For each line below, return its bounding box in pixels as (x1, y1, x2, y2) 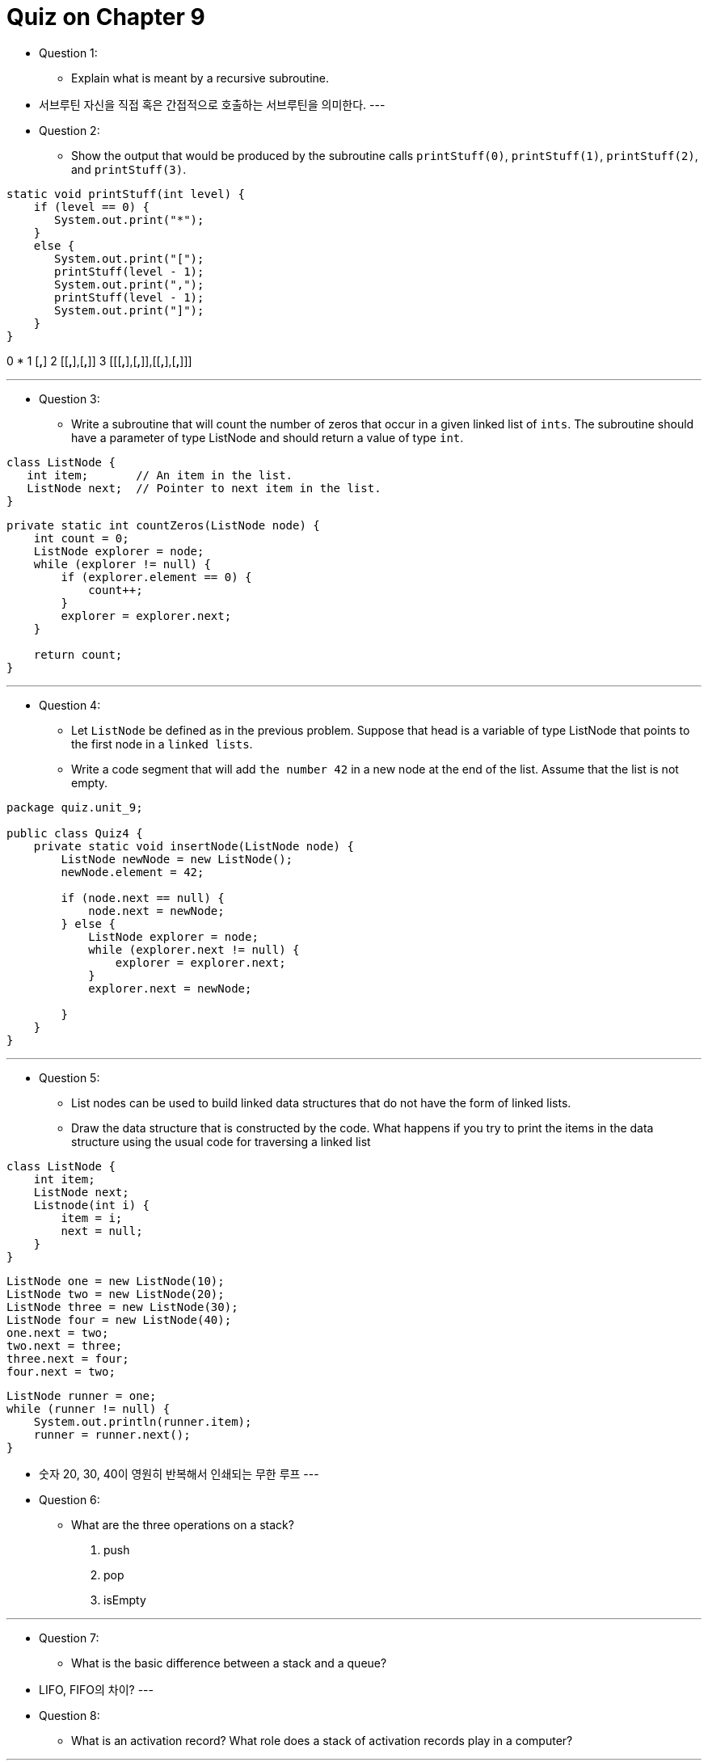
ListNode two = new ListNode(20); (6, 1287, 225, 1300)
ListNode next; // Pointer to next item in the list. (27, 481, 381, 495)
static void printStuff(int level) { (6, 187, 246, 200)
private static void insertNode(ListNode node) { (33, 839, 354, 853)
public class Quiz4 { (6, 826, 143, 840)
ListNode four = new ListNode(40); (6, 1313, 232, 1326)
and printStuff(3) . (71, 162, 187, 176)
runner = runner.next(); (33, 1427, 191, 1441)
